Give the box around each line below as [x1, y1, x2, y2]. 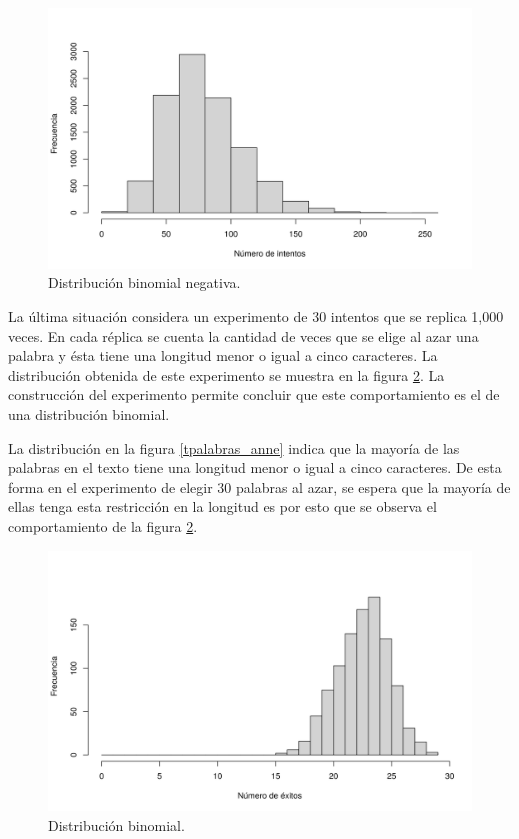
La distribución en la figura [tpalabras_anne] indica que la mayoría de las [8, 437, 460, 458]
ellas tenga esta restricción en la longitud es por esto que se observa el [8, 496, 437, 517]
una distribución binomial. [8, 404, 170, 425]
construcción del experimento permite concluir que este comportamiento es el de [8, 384, 500, 405]
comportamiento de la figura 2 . [8, 515, 198, 536]
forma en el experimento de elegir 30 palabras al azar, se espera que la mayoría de [8, 476, 511, 497]
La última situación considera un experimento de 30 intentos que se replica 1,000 [8, 306, 504, 327]
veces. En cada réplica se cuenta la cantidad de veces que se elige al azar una [8, 325, 479, 346]
